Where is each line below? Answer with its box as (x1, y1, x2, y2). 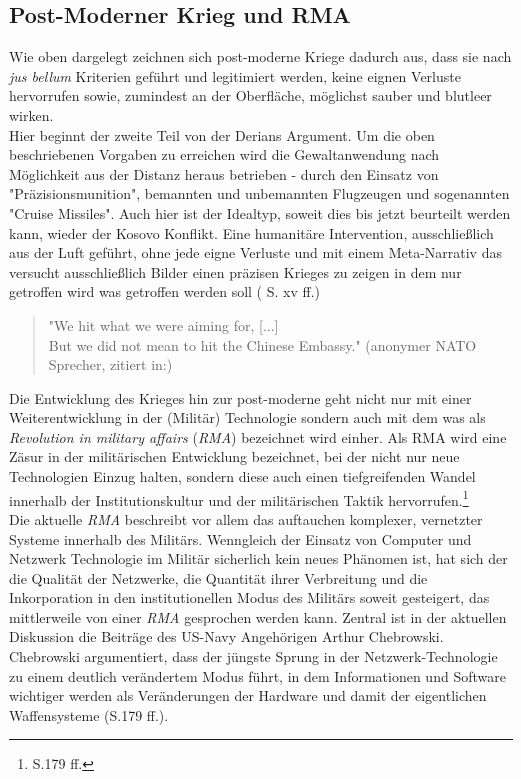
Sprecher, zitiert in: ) (48, 354, 173, 375)
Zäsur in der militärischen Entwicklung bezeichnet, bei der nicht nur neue (9, 446, 460, 467)
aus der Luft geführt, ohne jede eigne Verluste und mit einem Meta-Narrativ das (9, 242, 502, 263)
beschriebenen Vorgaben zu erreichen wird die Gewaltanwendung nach (9, 144, 440, 165)
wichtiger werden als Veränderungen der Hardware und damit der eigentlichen (9, 685, 487, 706)
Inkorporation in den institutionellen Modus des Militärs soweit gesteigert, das (9, 587, 490, 608)
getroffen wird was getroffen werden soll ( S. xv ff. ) (9, 281, 321, 302)
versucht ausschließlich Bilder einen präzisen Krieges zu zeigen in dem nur (9, 261, 462, 282)
